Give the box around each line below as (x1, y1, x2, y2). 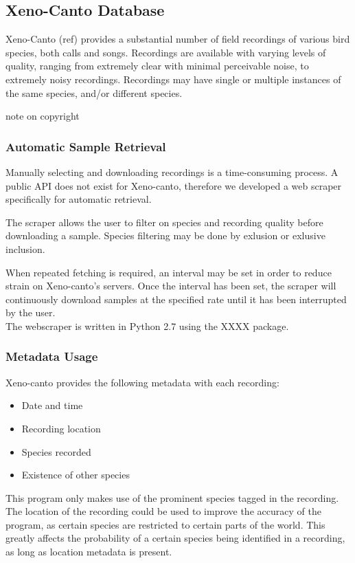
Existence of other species (21, 467, 130, 482)
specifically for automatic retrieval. (5, 192, 152, 206)
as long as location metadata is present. (5, 544, 172, 559)
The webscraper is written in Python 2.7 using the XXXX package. (5, 318, 289, 333)
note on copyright (5, 109, 80, 123)
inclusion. (5, 241, 45, 256)
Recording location (21, 421, 101, 435)
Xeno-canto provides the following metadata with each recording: (5, 375, 279, 389)
